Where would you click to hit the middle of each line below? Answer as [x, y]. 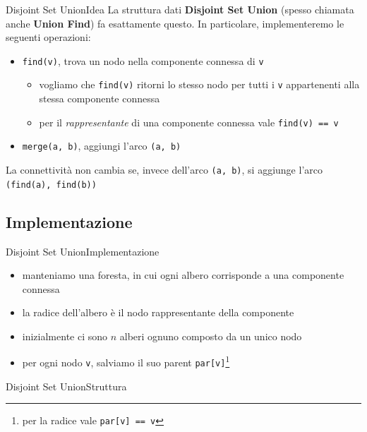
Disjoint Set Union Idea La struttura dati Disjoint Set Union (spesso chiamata [180, 9]
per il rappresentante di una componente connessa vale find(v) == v [189, 122]
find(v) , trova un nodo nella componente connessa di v [143, 60]
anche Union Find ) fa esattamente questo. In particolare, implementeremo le [175, 23]
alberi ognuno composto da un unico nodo [211, 336]
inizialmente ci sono [65, 336]
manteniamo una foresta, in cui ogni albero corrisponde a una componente [183, 275]
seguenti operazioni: [48, 37]
